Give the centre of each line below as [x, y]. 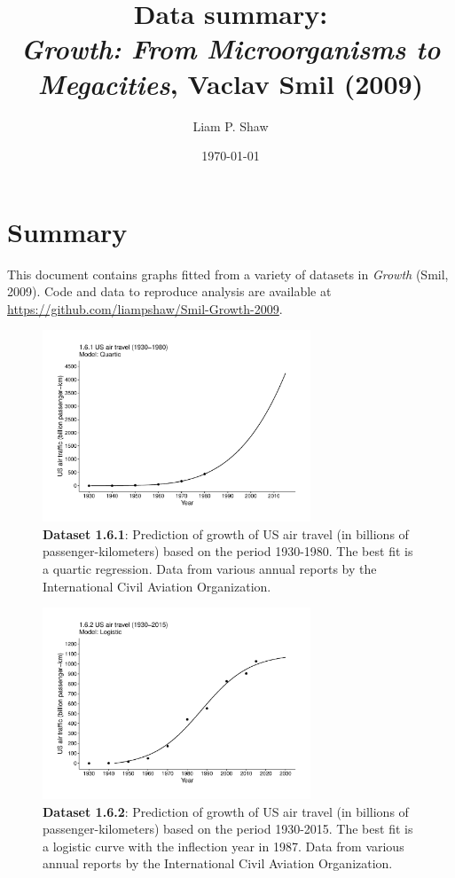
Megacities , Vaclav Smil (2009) [231, 83]
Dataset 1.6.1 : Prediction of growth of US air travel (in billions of [226, 533]
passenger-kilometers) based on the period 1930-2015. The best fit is [228, 829]
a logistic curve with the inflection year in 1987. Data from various [224, 846]
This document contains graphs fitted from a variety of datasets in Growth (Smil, [228, 274]
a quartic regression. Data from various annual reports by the [210, 569]
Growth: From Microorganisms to [231, 49]
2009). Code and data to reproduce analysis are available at [169, 291]
